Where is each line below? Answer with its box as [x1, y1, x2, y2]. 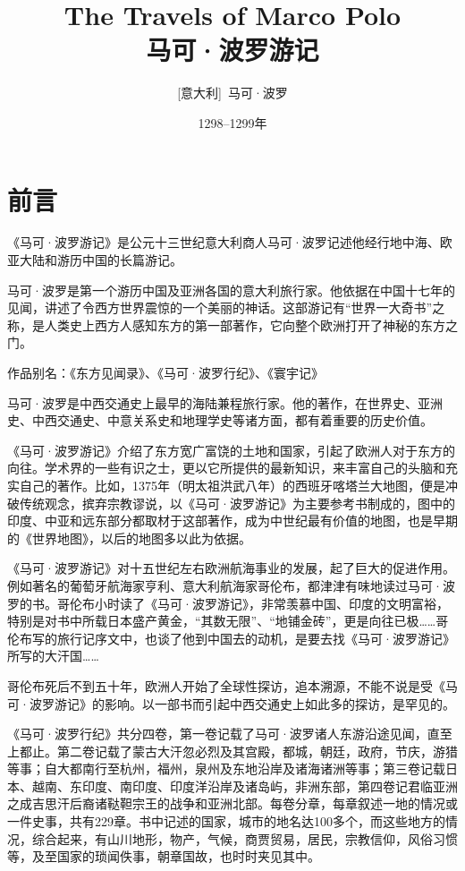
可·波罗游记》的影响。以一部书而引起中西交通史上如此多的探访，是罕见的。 [7, 694, 455, 713]
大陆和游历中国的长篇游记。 [19, 251, 182, 269]
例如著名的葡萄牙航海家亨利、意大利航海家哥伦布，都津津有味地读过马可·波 [7, 576, 455, 594]
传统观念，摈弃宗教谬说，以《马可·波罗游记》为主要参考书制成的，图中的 [19, 493, 455, 512]
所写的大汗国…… [7, 646, 99, 665]
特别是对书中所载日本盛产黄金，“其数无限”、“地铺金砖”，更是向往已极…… [7, 611, 436, 630]
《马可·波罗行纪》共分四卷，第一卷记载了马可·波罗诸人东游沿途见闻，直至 [7, 724, 452, 743]
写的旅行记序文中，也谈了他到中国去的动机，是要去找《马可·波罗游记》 [31, 628, 455, 647]
